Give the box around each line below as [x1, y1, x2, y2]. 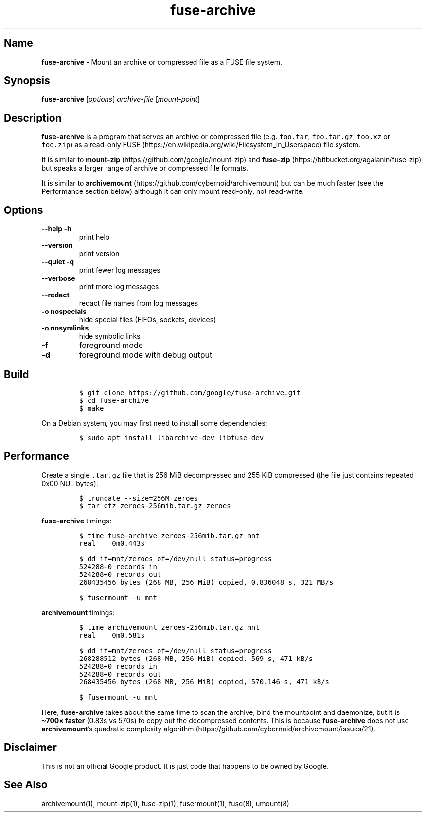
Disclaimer [4, 741, 57, 754]
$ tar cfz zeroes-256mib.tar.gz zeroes [79, 502, 231, 510]
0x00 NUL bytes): [41, 479, 98, 487]
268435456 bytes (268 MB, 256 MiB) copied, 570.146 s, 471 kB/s [79, 677, 329, 686]
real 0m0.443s [79, 539, 145, 547]
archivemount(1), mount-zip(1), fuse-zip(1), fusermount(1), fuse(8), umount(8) [41, 799, 289, 808]
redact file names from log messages [79, 299, 198, 308]
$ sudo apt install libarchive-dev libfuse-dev [79, 434, 264, 442]
